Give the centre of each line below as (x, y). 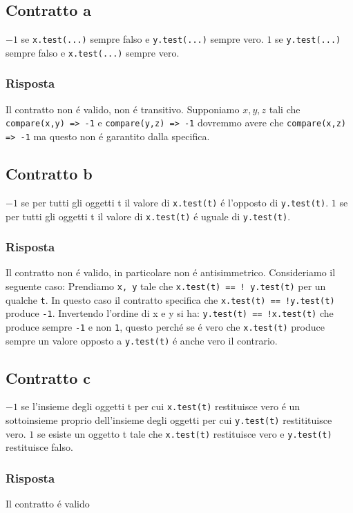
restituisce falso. (39, 447)
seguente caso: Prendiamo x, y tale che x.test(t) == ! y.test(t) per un (166, 285)
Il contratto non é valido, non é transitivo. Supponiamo (123, 109)
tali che (285, 109)
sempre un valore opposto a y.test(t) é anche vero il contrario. (142, 340)
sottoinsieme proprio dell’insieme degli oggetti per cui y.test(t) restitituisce (169, 420)
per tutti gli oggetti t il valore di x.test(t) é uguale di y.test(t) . (148, 216)
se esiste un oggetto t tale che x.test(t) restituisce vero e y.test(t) (184, 433)
